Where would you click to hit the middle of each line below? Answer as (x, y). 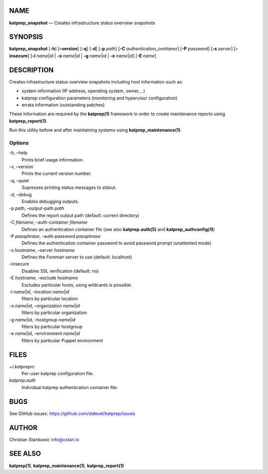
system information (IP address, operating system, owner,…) (83, 91)
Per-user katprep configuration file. (58, 374)
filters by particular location (50, 299)
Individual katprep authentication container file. (70, 387)
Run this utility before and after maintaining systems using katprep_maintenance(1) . (96, 130)
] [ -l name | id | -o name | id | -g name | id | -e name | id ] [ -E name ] (92, 56)
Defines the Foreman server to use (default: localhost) (77, 257)
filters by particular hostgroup (52, 326)
